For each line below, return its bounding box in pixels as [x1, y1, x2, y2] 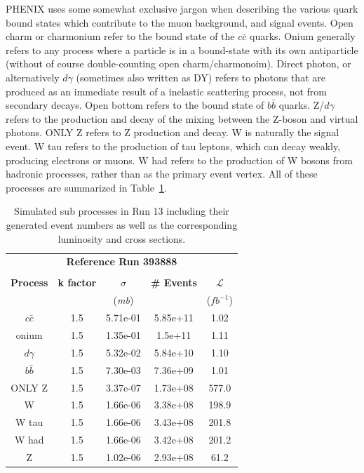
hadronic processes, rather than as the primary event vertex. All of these [6, 166, 318, 181]
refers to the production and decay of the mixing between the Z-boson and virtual [6, 111, 358, 126]
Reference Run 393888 [66, 254, 177, 269]
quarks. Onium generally [250, 29, 356, 44]
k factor [58, 275, 97, 290]
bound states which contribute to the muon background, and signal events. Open [6, 15, 353, 29]
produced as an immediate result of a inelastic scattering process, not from [6, 84, 327, 98]
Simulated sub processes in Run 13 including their [14, 204, 229, 218]
